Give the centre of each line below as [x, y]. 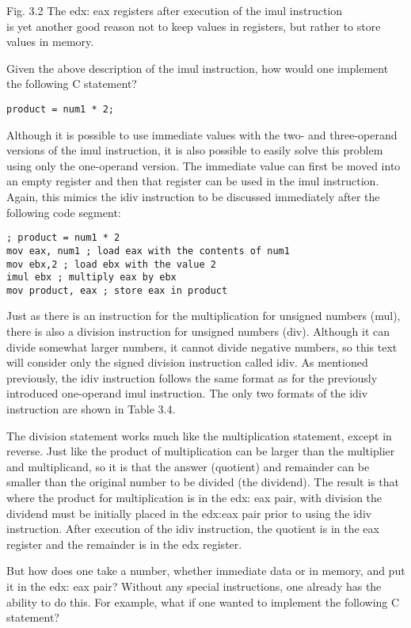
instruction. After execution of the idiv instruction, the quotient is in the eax [193, 529]
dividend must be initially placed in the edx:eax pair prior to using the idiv [189, 513]
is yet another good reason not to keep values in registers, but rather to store [194, 26]
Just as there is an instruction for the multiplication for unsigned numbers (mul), [204, 316]
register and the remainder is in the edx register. [124, 544]
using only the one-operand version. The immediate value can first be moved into [204, 165]
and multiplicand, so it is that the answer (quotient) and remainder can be [188, 466]
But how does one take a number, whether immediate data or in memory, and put [206, 571]
